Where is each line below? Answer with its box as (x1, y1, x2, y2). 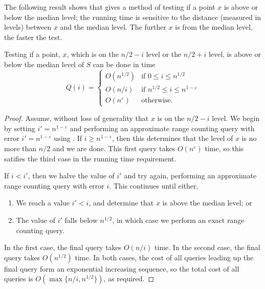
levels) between (4, 22, 52, 32)
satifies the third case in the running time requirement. (4, 153, 176, 163)
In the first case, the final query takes (4, 242, 122, 253)
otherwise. (141, 96, 173, 104)
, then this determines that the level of (112, 133, 233, 143)
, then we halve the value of (28, 170, 115, 181)
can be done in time (93, 58, 156, 69)
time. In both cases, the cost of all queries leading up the (75, 252, 254, 262)
